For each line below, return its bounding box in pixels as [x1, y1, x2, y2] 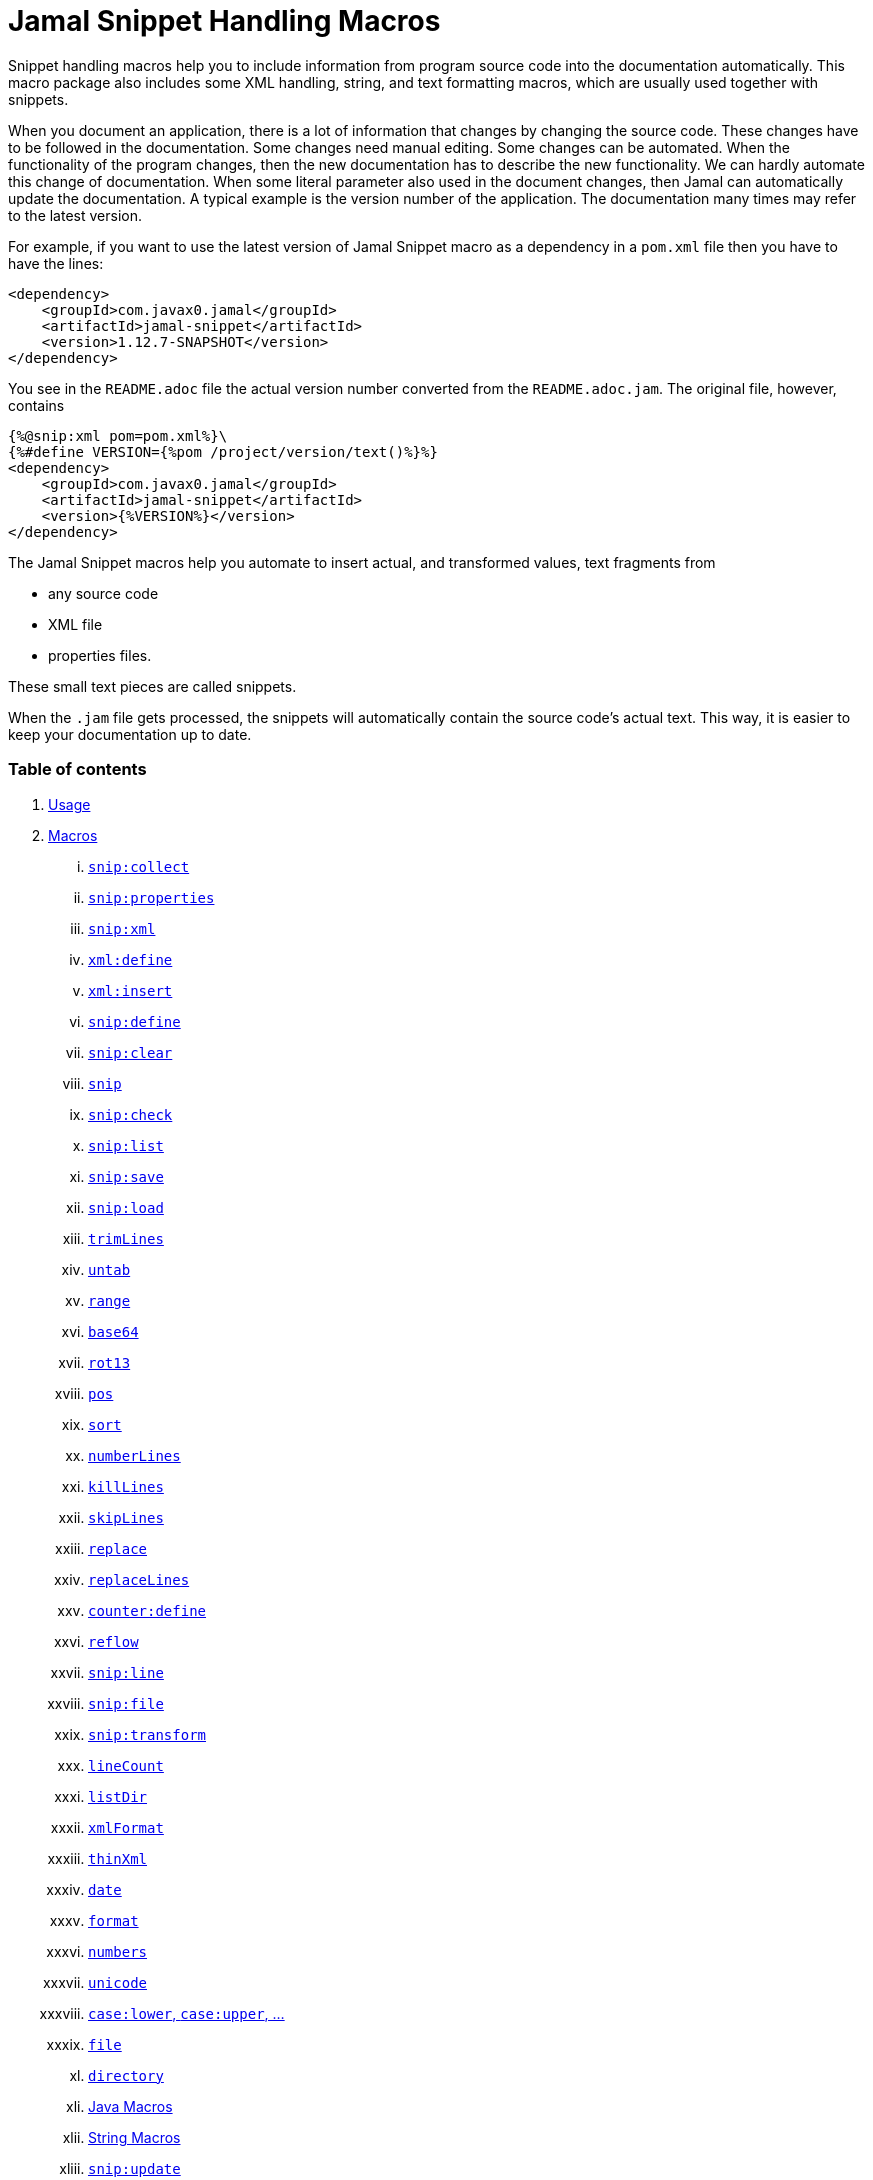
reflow [88, 1633, 139, 1650]
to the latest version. [8, 206, 143, 224]
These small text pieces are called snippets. [8, 677, 297, 695]
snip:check [88, 1106, 173, 1123]
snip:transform [88, 1726, 207, 1743]
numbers [88, 1943, 148, 1960]
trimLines [88, 1230, 164, 1247]
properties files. [48, 646, 152, 664]
